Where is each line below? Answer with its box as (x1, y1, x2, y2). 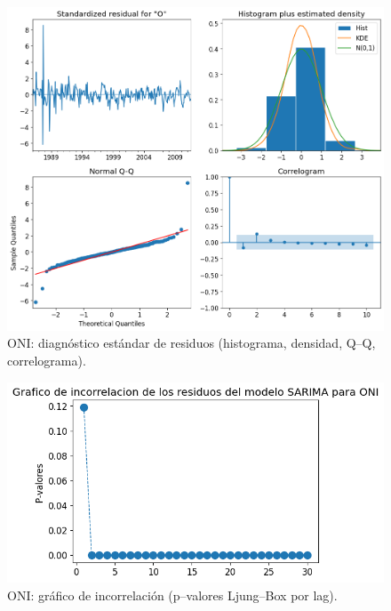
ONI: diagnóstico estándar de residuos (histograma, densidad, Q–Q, (7, 334, 376, 352)
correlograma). (7, 350, 86, 369)
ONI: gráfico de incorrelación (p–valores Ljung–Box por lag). (7, 585, 338, 604)
